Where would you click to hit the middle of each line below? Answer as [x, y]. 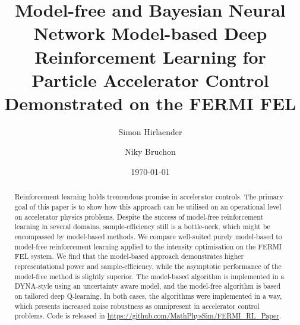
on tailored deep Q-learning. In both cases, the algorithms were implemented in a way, [148, 296]
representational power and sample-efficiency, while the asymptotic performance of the [148, 266]
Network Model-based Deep [150, 33]
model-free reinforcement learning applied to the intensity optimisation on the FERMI [148, 246]
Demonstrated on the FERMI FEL [150, 103]
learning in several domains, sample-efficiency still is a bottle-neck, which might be [142, 226]
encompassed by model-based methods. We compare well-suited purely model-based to [148, 237]
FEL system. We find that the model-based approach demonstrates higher [129, 256]
